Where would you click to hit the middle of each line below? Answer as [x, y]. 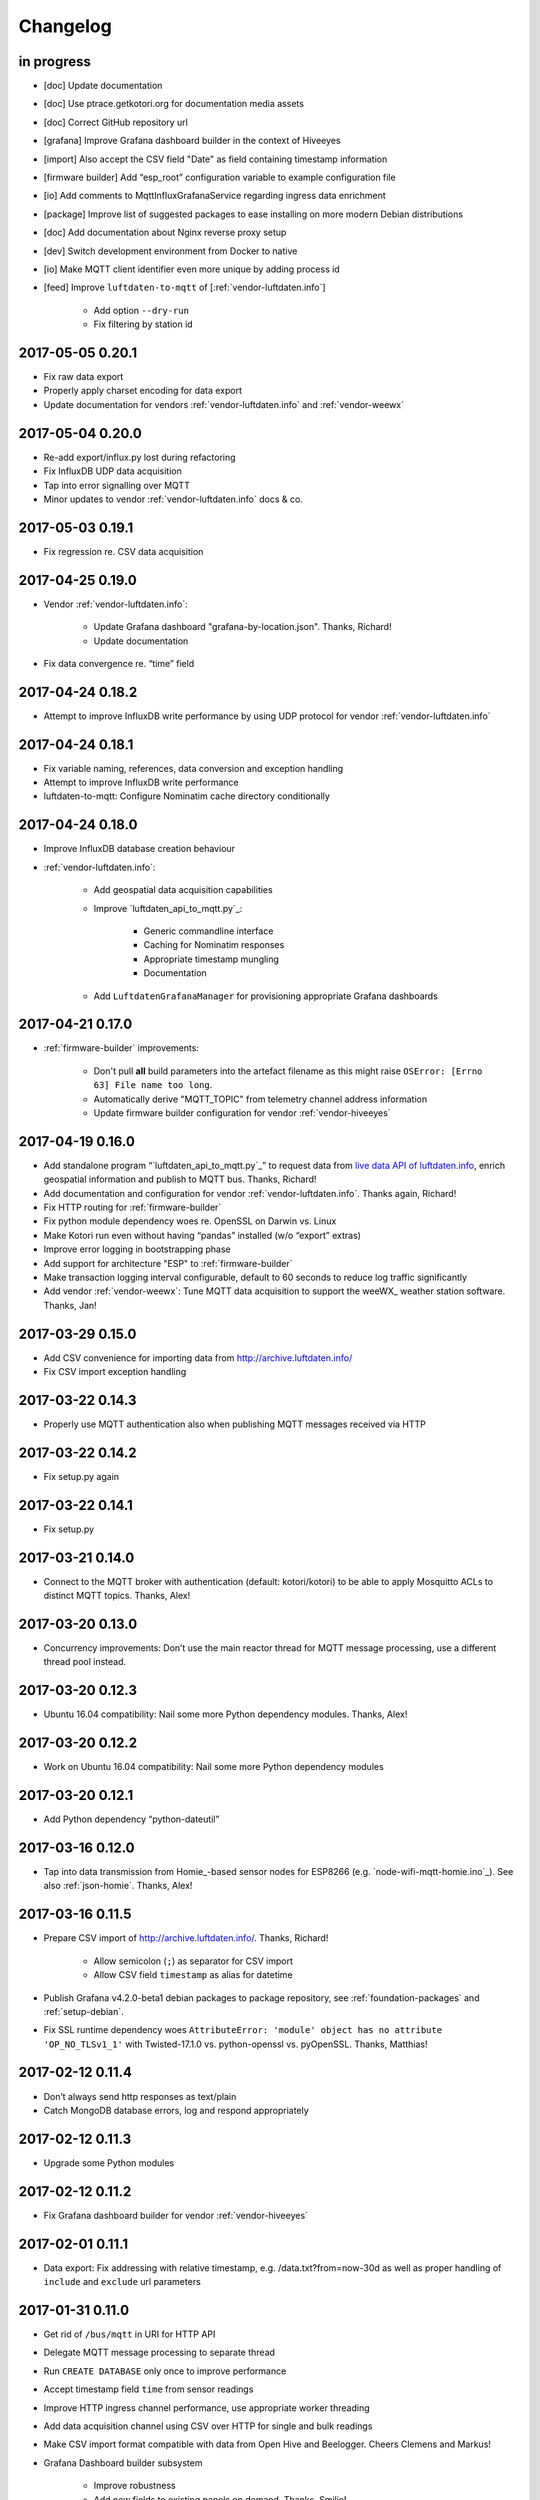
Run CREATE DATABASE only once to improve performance [165, 2371]
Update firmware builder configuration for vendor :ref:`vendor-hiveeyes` [242, 1112]
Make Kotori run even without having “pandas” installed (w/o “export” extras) [202, 1235]
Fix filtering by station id [143, 324]
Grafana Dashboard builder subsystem [123, 2462]
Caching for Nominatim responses [214, 945]
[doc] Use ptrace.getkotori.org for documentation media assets [174, 104]
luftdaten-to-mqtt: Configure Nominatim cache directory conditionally [186, 796]
